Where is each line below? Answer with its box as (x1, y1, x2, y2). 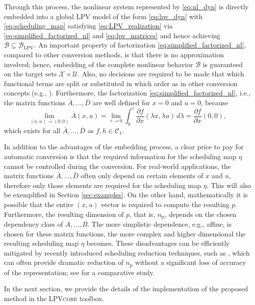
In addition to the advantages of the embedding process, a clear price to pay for (4, 141, 244, 152)
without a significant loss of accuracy (135, 257, 246, 267)
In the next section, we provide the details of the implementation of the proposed (4, 283, 248, 294)
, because (201, 97, 229, 107)
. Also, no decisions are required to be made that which (77, 69, 244, 79)
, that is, (129, 209, 155, 219)
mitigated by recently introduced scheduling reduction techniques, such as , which (4, 247, 250, 258)
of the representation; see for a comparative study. (4, 267, 155, 277)
